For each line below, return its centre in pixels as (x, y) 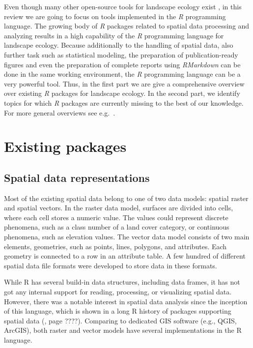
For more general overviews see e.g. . (60, 112)
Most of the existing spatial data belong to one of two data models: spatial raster (126, 198)
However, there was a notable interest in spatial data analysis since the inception (126, 301)
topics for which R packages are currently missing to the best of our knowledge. (124, 102)
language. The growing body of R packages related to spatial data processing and (127, 26)
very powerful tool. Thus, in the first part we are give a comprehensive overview (124, 83)
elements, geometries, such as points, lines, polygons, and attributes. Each (115, 246)
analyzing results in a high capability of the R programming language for (114, 35)
